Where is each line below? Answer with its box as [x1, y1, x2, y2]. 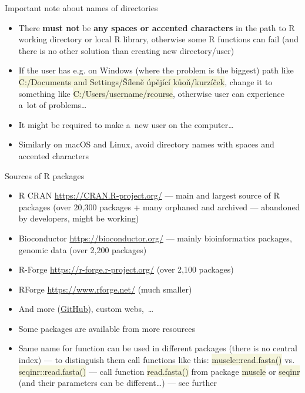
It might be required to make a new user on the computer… [18, 118, 234, 130]
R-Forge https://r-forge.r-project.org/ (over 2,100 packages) [18, 263, 234, 276]
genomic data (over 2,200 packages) [18, 243, 147, 256]
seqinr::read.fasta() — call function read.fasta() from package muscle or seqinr [18, 365, 300, 377]
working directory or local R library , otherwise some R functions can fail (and [18, 33, 299, 45]
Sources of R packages [5, 169, 85, 182]
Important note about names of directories [5, 2, 158, 14]
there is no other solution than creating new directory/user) [18, 44, 234, 56]
